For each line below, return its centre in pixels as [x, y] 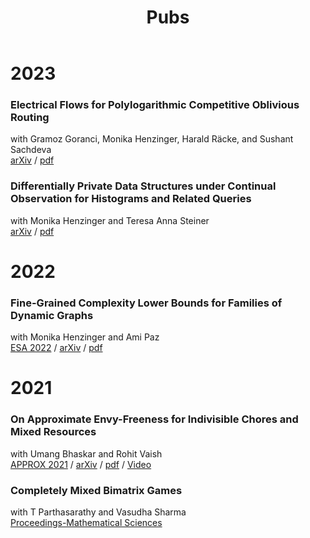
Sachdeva [31, 150]
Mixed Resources [53, 432]
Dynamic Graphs [52, 315]
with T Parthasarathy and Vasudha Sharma [98, 512]
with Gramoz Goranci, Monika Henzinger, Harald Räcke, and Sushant [152, 139]
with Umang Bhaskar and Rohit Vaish [86, 453]
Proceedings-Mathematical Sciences [86, 523]
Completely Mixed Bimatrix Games [96, 490]
